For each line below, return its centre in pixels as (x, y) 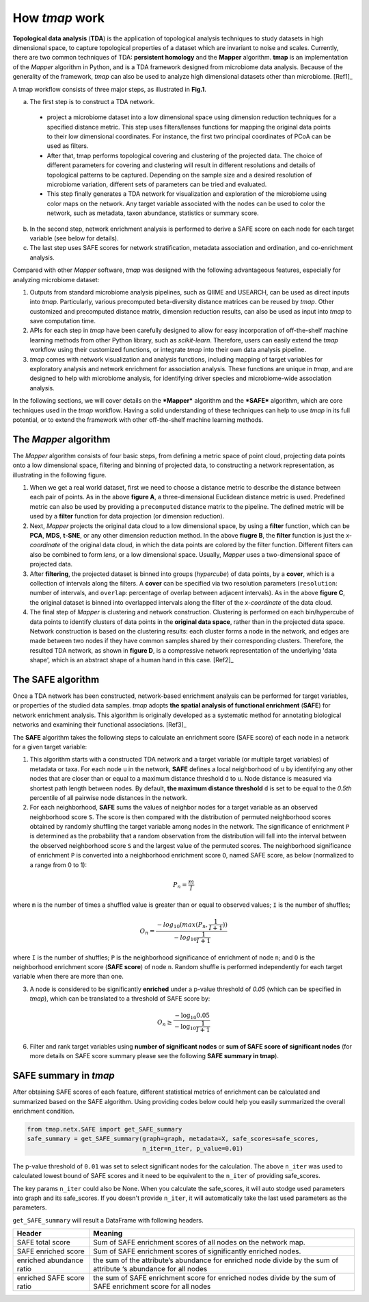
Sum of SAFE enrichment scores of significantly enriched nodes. (197, 1251)
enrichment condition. (44, 1111)
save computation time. (63, 321)
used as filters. (68, 146)
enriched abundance (50, 1260)
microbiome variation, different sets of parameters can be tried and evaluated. (157, 184)
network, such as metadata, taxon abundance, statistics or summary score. (153, 213)
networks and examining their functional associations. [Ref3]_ (100, 725)
